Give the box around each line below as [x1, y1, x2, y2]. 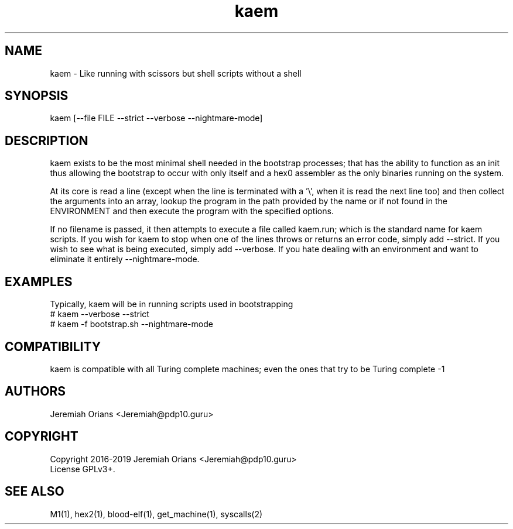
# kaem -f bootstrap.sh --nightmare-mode [50, 319, 213, 329]
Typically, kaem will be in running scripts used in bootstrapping [50, 299, 293, 310]
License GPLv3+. [50, 463, 115, 474]
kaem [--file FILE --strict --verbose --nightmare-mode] [50, 113, 263, 123]
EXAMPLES [5, 274, 73, 289]
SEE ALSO [5, 484, 64, 499]
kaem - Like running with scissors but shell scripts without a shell [50, 68, 302, 78]
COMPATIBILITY [5, 339, 101, 354]
